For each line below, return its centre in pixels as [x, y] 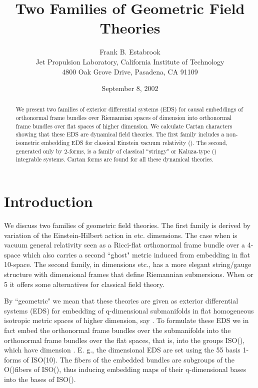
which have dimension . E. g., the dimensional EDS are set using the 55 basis [122, 350]
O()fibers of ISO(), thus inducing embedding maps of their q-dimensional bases [125, 369]
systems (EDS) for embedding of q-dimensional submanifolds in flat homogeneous [129, 310]
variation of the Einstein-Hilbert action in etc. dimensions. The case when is [121, 235]
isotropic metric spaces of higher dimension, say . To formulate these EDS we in [126, 320]
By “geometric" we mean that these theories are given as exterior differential [121, 301]
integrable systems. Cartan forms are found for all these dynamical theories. [114, 159]
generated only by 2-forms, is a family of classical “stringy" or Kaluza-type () [116, 151]
